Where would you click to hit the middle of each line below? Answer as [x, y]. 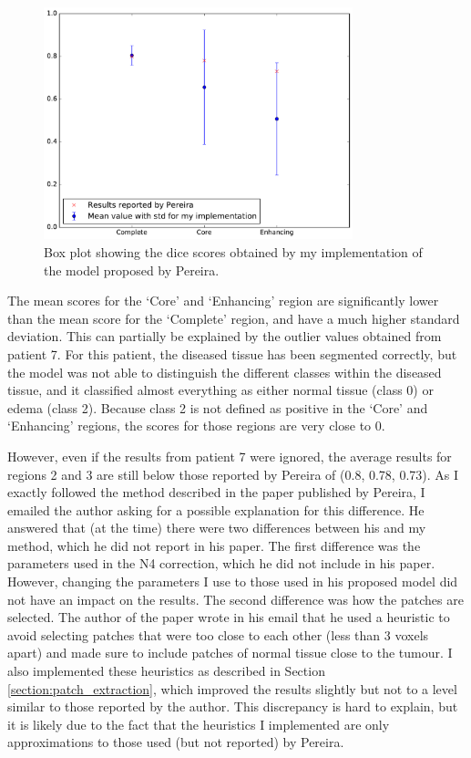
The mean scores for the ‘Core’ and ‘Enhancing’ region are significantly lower [223, 301]
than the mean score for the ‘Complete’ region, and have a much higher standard [234, 318]
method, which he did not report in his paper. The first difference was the [214, 545]
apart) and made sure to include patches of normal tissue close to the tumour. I [230, 653]
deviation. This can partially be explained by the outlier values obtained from [225, 336]
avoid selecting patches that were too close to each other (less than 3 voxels [218, 634]
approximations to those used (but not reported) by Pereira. [176, 742]
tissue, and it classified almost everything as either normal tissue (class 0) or [220, 390]
